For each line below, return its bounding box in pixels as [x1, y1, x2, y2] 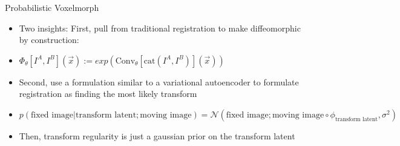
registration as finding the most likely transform [19, 87, 197, 100]
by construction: [19, 33, 79, 46]
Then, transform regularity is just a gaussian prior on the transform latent [19, 129, 295, 142]
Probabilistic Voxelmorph [5, 1, 99, 13]
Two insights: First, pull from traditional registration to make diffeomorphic [19, 21, 301, 34]
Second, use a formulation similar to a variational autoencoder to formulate [19, 75, 299, 88]
